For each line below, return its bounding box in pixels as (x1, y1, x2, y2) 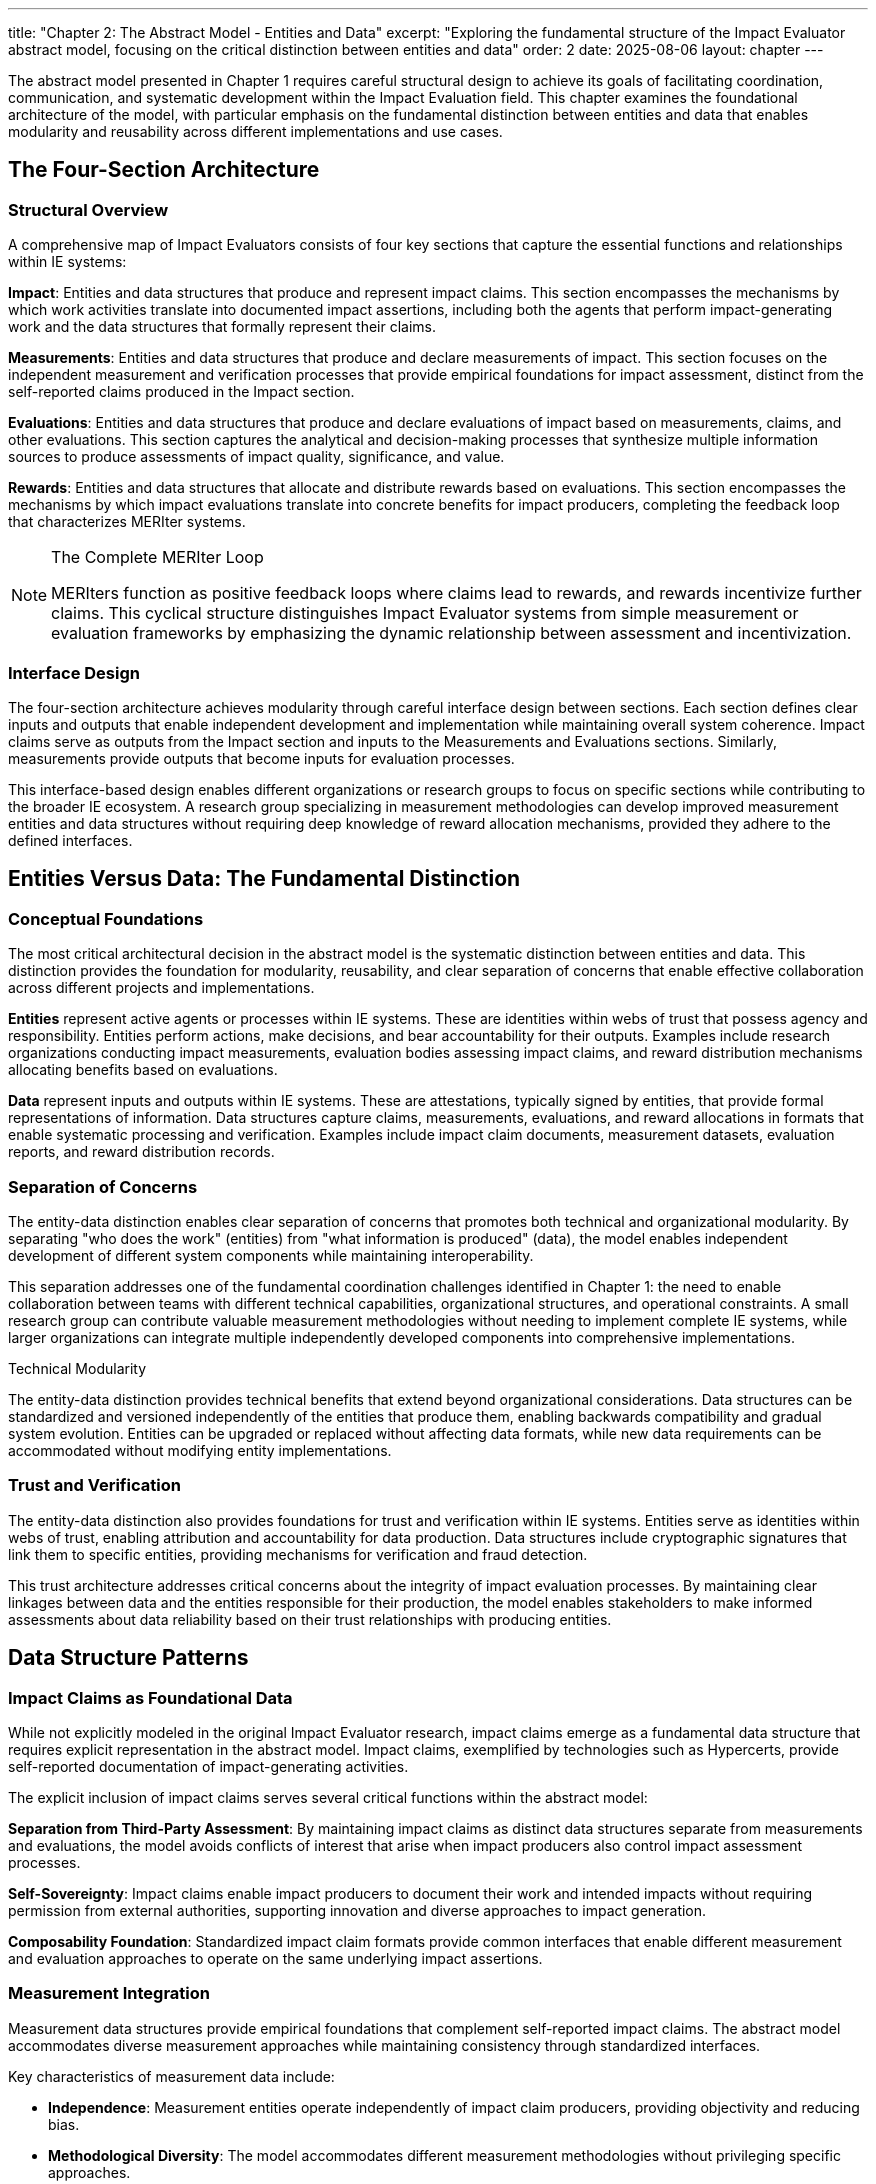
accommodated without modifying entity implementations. (8, 1441, 392, 1459)
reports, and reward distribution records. (8, 1143, 275, 1161)
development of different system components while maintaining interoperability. (8, 1246, 534, 1264)
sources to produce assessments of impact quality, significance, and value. (8, 448, 505, 466)
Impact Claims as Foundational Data (8, 1687, 293, 1708)
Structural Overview (8, 199, 169, 220)
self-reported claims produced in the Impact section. (8, 383, 355, 401)
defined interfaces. (8, 831, 133, 849)
